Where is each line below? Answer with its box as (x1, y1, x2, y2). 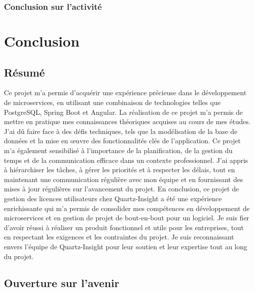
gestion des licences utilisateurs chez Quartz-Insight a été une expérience (4, 193, 222, 203)
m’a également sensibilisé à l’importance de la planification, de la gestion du (4, 145, 233, 155)
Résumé (4, 64, 45, 79)
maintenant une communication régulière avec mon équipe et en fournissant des (4, 174, 243, 184)
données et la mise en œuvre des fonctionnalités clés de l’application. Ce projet (4, 135, 241, 146)
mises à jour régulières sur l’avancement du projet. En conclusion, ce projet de (4, 184, 239, 194)
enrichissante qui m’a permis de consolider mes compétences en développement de (4, 203, 250, 213)
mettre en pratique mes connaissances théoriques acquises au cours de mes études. (4, 116, 251, 127)
